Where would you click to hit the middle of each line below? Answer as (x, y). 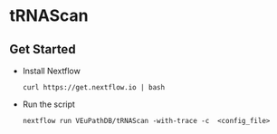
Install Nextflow (52, 71)
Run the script (48, 104)
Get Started (43, 49)
